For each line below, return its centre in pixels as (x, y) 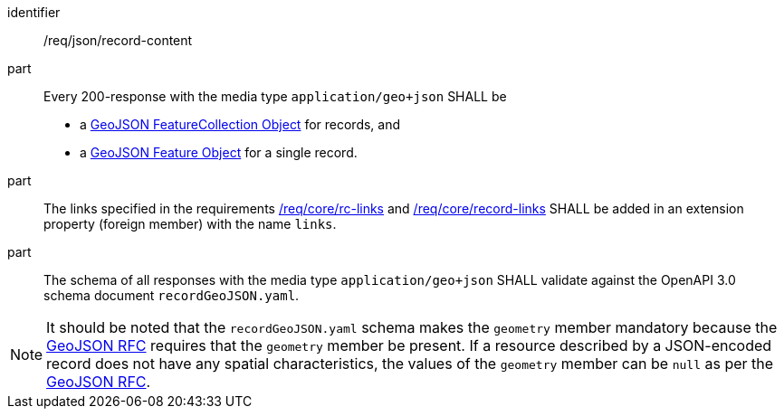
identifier (34, 12)
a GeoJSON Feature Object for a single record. (219, 152)
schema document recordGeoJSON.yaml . (172, 295)
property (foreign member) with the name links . (190, 224)
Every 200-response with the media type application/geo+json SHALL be (275, 96)
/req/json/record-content (118, 40)
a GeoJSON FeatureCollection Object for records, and (240, 124)
